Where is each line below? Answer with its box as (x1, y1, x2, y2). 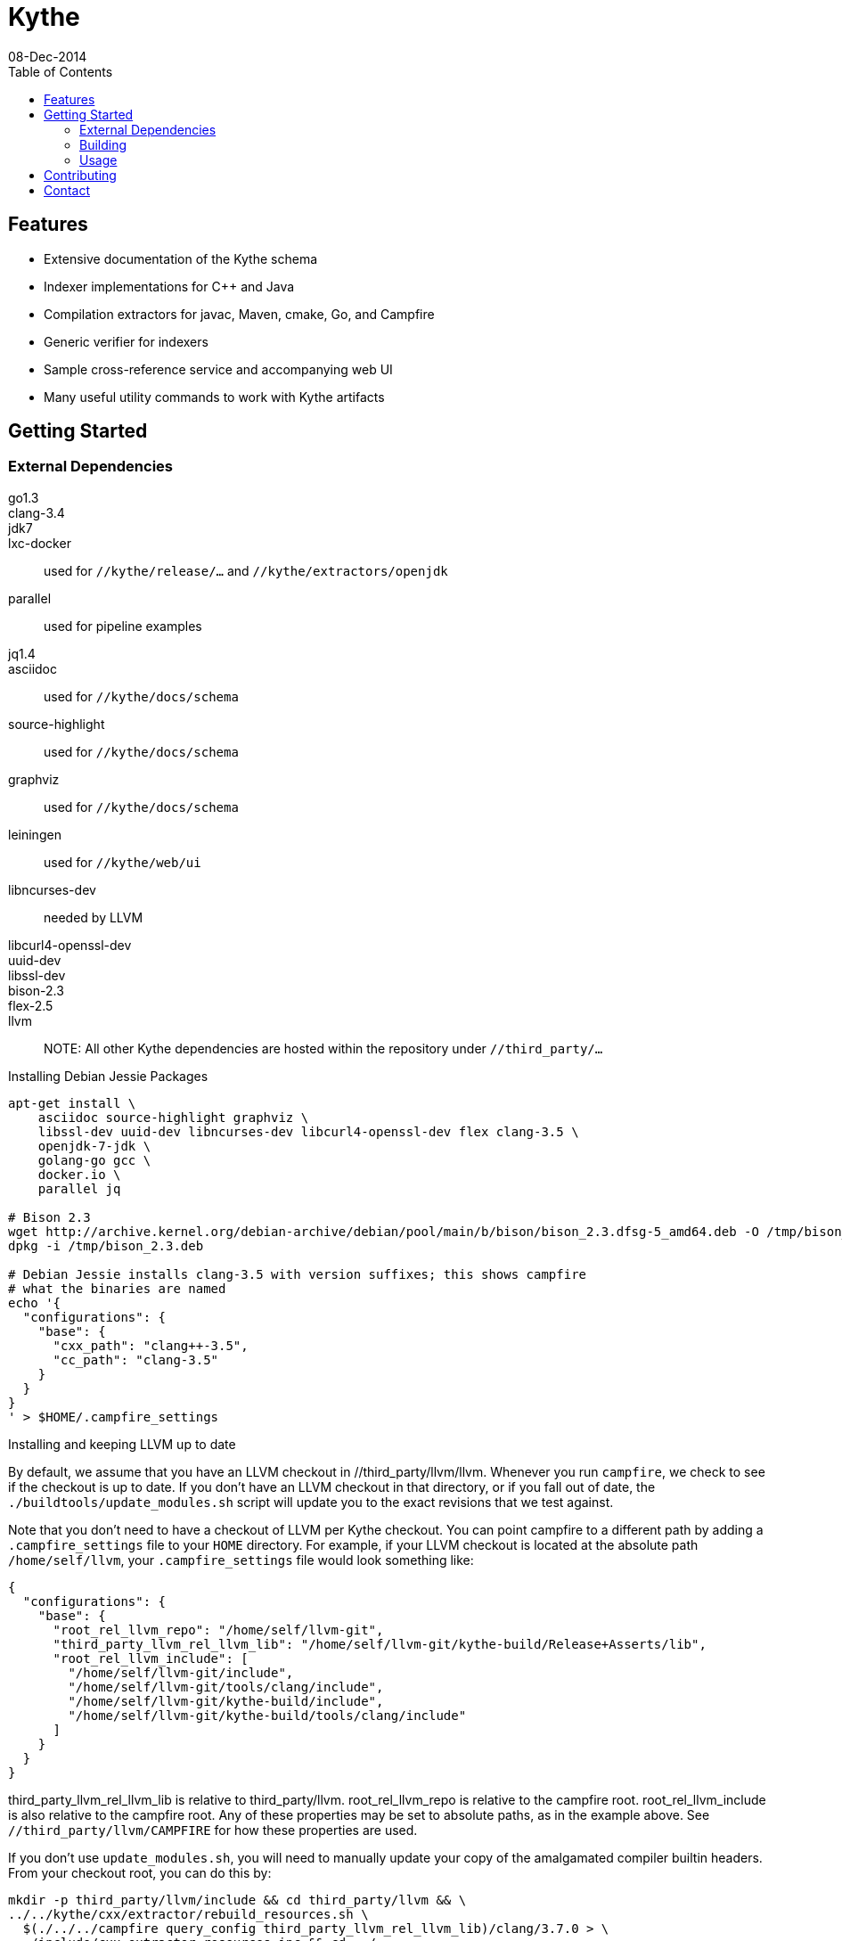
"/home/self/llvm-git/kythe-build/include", (68, 1693, 384, 1708)
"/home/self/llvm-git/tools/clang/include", (68, 1679, 384, 1694)
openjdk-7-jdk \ (37, 1138, 151, 1153)
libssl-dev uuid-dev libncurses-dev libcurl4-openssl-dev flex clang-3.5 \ (37, 1124, 579, 1139)
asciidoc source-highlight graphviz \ (37, 1110, 309, 1125)
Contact (44, 182, 90, 198)
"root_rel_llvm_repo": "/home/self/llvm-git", (53, 1622, 384, 1637)
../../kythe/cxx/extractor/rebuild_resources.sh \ (8, 1906, 369, 1921)
